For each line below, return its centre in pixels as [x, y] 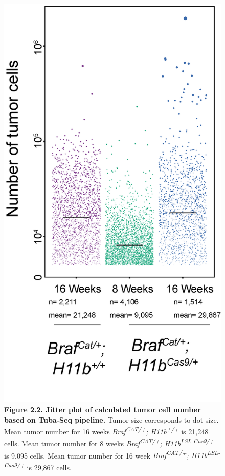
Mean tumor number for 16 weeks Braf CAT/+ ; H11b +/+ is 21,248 [106, 431]
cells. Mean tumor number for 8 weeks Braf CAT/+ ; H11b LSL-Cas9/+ [109, 442]
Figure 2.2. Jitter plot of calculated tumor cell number [103, 409]
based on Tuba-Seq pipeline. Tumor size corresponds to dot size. [111, 419]
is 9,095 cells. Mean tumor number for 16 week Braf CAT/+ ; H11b [106, 454]
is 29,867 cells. [49, 467]
